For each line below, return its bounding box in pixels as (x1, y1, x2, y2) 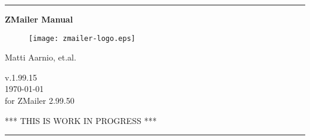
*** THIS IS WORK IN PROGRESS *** (5, 114, 157, 126)
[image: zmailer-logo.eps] (29, 34, 135, 43)
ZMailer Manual (5, 13, 73, 25)
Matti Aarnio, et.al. (5, 51, 76, 63)
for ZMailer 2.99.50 (5, 94, 75, 107)
